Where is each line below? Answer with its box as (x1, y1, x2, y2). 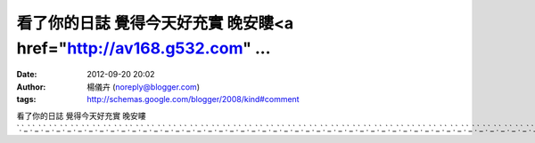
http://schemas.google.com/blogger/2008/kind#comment (86, 94, 300, 105)
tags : (16, 94, 37, 105)
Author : (16, 81, 46, 92)
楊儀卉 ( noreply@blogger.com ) (86, 81, 201, 92)
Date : (16, 69, 37, 80)
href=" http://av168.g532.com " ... (16, 38, 271, 58)
